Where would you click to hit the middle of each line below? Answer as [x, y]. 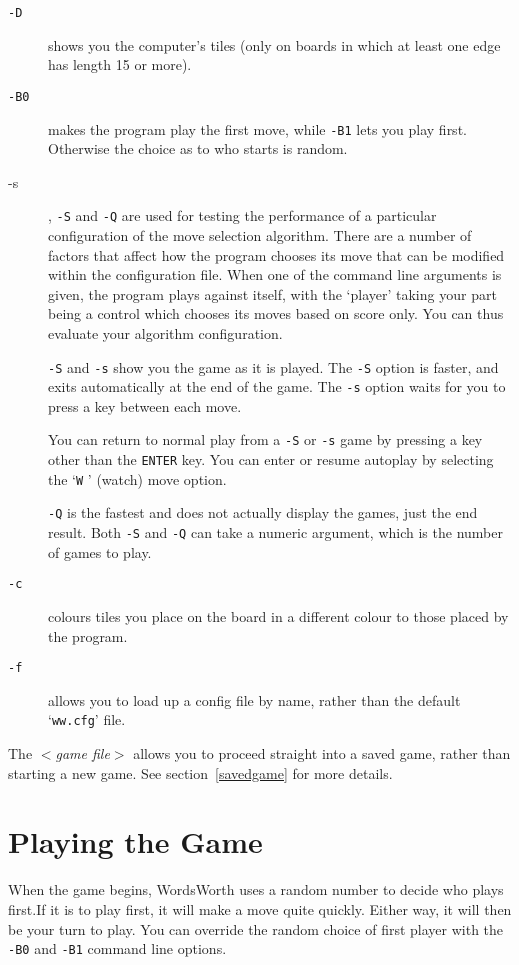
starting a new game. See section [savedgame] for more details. [200, 772]
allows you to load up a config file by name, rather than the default [254, 699]
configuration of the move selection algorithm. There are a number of [260, 235]
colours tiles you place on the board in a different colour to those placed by [278, 616]
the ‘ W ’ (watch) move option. [137, 478]
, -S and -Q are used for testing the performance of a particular [242, 215]
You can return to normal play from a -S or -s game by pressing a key [265, 439]
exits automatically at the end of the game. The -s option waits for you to [277, 386]
